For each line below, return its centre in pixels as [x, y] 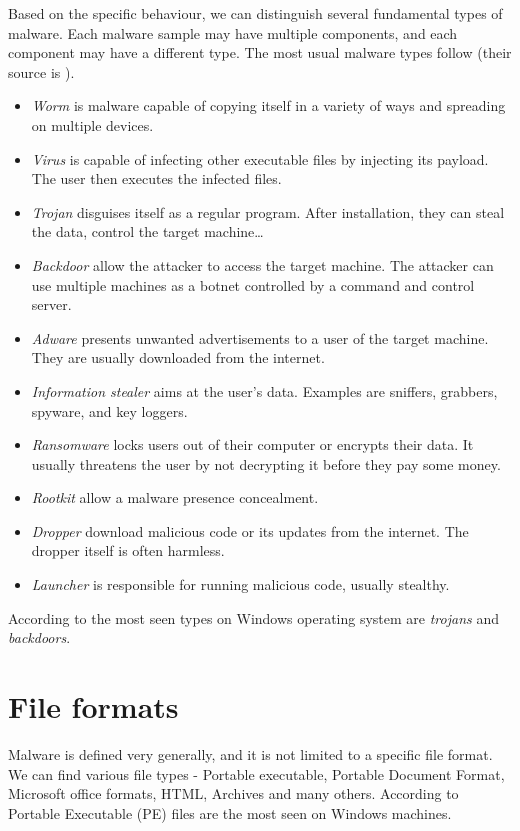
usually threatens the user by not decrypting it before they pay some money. [266, 463]
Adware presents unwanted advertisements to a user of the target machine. [260, 337]
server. [51, 304]
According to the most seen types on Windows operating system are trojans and [253, 617]
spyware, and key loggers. [109, 410]
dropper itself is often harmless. [128, 550]
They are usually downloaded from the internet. [178, 357]
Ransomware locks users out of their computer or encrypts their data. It [252, 444]
